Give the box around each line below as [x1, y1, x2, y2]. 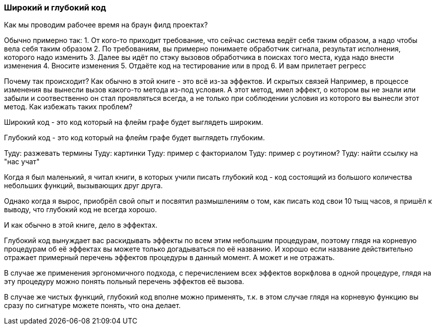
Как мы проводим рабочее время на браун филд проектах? [4, 20, 208, 29]
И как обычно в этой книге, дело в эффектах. [4, 221, 157, 230]
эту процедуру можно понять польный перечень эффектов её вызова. [4, 277, 244, 286]
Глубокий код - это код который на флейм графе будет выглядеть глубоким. [4, 133, 265, 142]
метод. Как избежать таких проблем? [4, 102, 133, 111]
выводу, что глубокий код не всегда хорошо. [4, 205, 157, 214]
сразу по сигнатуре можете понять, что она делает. [4, 301, 181, 310]
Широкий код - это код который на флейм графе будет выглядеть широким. [4, 118, 263, 127]
